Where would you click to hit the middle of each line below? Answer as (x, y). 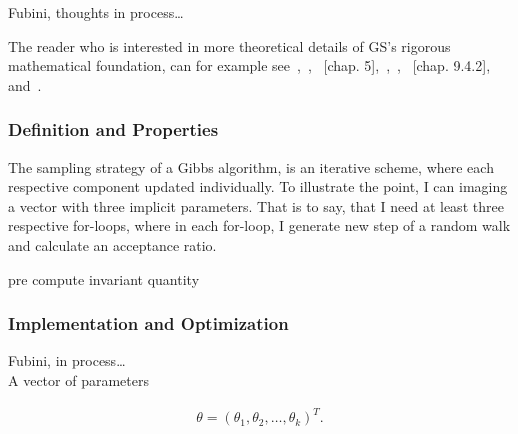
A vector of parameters (78, 379)
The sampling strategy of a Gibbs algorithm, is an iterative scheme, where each (251, 166)
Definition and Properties (113, 129)
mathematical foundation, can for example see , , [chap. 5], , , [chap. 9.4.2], (249, 65)
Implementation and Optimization (148, 323)
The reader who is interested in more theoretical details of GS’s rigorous (229, 45)
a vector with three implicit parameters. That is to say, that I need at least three (256, 205)
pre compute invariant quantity (104, 278)
